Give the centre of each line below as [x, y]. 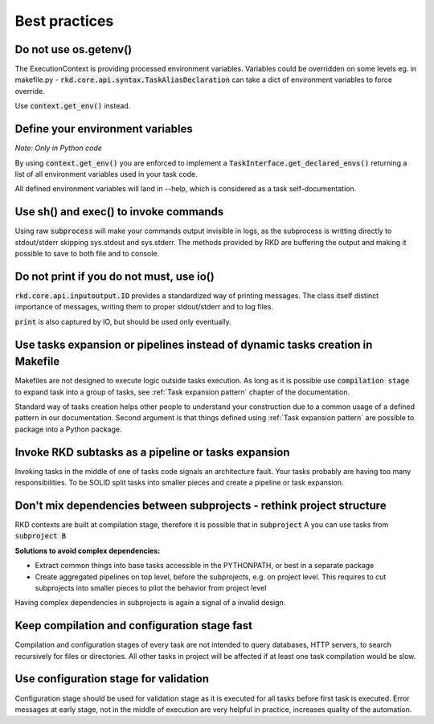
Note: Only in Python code [58, 148]
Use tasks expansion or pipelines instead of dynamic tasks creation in [194, 344]
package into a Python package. [68, 429]
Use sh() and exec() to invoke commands [119, 212]
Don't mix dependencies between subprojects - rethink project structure [201, 505]
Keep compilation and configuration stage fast [134, 626]
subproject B [41, 536]
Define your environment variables [104, 129]
